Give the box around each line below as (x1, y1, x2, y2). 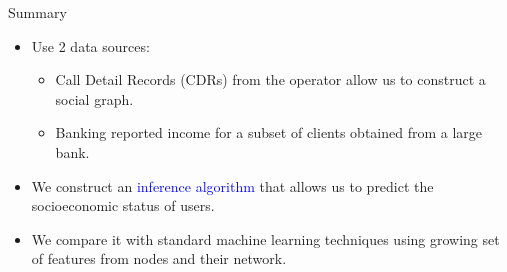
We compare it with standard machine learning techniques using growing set (31, 228, 500, 249)
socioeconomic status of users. (31, 195, 215, 216)
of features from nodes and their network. (31, 248, 287, 269)
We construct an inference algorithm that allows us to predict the (31, 175, 434, 196)
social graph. (55, 88, 134, 109)
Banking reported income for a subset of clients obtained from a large (55, 122, 483, 143)
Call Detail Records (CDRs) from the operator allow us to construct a (55, 69, 486, 90)
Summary (8, 2, 67, 22)
